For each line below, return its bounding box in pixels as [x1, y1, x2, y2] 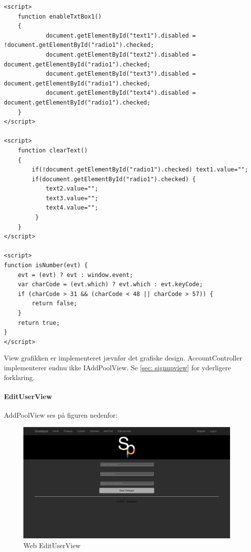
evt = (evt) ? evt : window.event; [18, 271, 133, 278]
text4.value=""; [45, 204, 98, 212]
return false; [32, 300, 77, 307]
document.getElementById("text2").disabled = [45, 51, 196, 58]
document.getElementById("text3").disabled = [45, 70, 196, 78]
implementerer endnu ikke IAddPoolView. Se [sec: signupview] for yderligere [4, 362, 231, 372]
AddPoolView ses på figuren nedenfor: [4, 409, 118, 420]
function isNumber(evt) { [4, 262, 88, 269]
